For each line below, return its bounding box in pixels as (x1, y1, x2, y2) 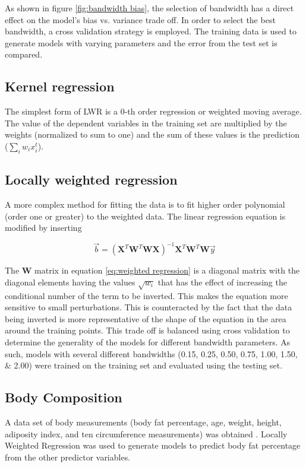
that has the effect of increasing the (157, 275, 287, 288)
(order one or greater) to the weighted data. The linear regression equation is (5, 209, 286, 222)
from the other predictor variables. (5, 450, 131, 463)
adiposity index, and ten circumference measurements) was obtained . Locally (5, 427, 288, 440)
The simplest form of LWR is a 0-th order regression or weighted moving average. (5, 105, 302, 117)
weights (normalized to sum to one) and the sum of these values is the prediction (5, 128, 299, 141)
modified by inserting (5, 221, 82, 234)
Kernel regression (5, 77, 115, 96)
